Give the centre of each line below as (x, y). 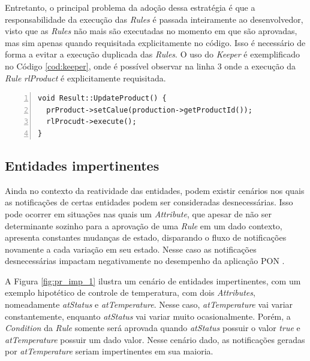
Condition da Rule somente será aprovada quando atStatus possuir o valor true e (153, 328)
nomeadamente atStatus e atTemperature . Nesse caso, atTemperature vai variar (149, 304)
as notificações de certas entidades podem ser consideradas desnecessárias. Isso (149, 202)
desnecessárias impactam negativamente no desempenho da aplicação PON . (145, 261)
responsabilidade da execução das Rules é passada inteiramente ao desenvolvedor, (154, 19)
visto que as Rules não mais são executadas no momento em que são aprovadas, (151, 31)
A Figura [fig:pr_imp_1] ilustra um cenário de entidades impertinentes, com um (153, 280)
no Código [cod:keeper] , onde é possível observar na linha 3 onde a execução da (150, 66)
